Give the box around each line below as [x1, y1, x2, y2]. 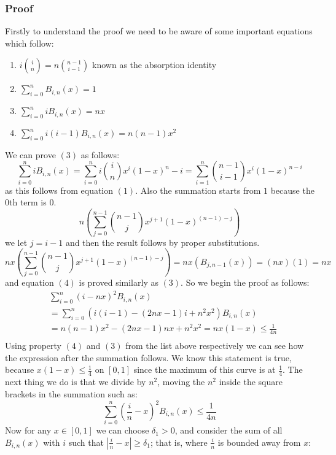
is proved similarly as [79, 275, 158, 288]
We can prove [5, 148, 56, 161]
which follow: [5, 36, 54, 49]
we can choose [96, 424, 149, 437]
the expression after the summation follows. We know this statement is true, [5, 351, 292, 364]
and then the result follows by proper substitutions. [65, 235, 260, 248]
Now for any [5, 424, 52, 437]
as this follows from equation [5, 183, 114, 196]
